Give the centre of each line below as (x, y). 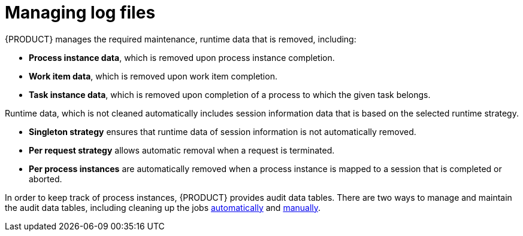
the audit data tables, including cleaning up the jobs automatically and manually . (163, 207)
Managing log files (80, 13)
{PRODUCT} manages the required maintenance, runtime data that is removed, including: (181, 39)
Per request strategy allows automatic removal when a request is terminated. (182, 150)
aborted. (46, 179)
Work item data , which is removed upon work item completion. (153, 76)
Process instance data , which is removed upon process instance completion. (182, 57)
